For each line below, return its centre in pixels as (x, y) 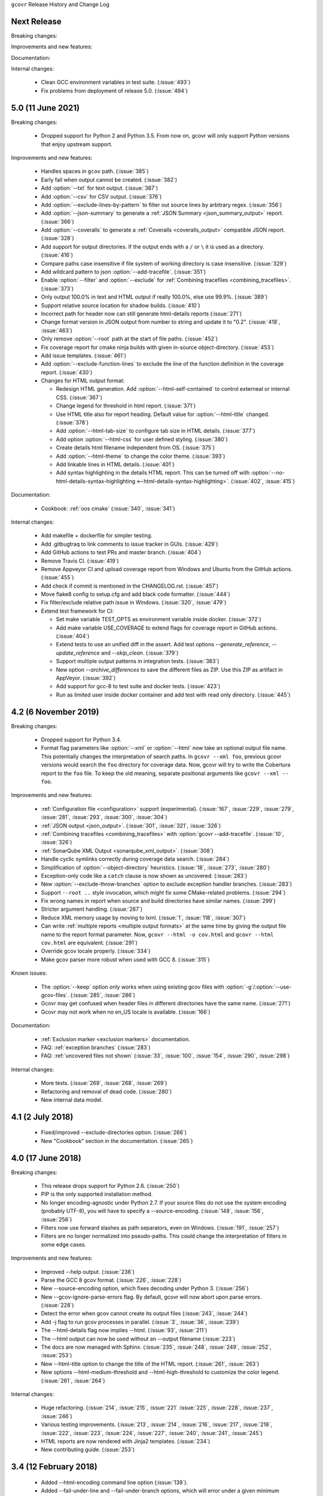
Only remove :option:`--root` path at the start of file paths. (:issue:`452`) (129, 339)
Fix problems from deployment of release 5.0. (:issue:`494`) (115, 90)
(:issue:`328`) (57, 238)
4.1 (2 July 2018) (42, 1117)
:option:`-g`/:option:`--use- (258, 987)
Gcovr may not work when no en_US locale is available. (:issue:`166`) (126, 1012)
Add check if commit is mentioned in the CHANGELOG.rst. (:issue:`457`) (130, 586)
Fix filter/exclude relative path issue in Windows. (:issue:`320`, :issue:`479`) (134, 603)
